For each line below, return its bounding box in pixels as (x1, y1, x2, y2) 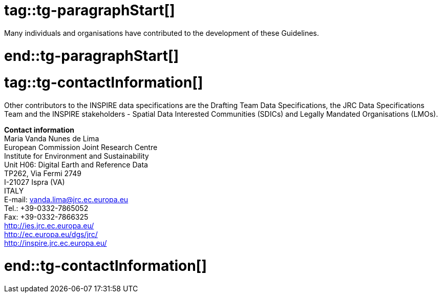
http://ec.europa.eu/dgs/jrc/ (4, 230, 98, 239)
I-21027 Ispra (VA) (4, 178, 65, 186)
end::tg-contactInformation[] (4, 257, 207, 274)
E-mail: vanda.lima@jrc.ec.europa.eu (4, 195, 129, 204)
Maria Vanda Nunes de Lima (4, 134, 99, 143)
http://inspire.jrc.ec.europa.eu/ (4, 239, 107, 247)
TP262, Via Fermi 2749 (4, 169, 81, 178)
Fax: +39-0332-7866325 (4, 213, 89, 221)
